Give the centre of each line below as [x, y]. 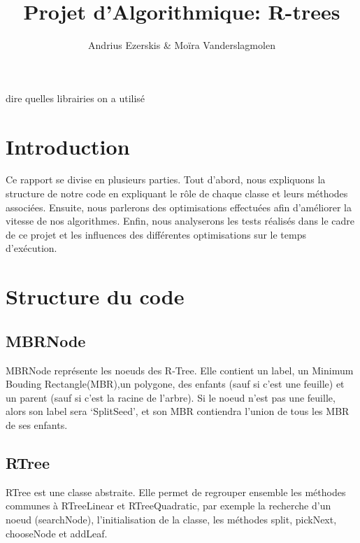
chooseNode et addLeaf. [57, 533]
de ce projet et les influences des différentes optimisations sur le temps [156, 234]
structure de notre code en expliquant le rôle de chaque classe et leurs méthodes [177, 193]
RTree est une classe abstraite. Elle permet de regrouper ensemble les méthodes [176, 492]
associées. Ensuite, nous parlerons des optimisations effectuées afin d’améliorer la [179, 207]
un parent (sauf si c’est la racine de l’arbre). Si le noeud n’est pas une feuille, [171, 397]
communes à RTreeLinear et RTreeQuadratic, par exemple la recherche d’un [168, 506]
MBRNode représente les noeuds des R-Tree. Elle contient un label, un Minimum [180, 370]
